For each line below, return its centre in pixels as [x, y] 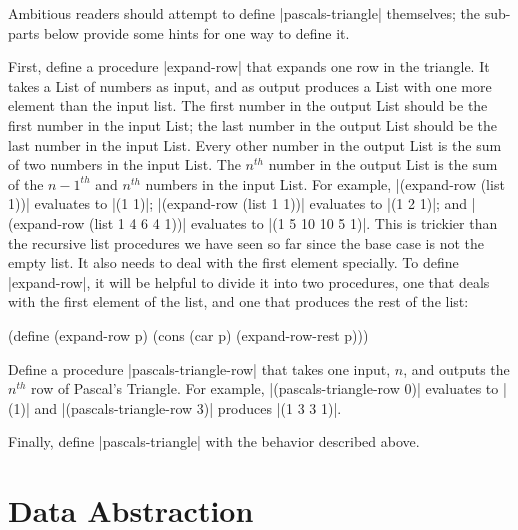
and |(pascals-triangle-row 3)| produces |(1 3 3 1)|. [188, 407]
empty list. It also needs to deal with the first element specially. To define [233, 262]
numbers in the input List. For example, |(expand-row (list [325, 183]
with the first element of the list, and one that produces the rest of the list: [238, 301]
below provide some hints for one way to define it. [196, 32]
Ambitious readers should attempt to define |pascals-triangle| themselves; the [244, 13]
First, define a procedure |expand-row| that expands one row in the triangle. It [249, 66]
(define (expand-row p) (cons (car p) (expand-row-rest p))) [188, 334]
